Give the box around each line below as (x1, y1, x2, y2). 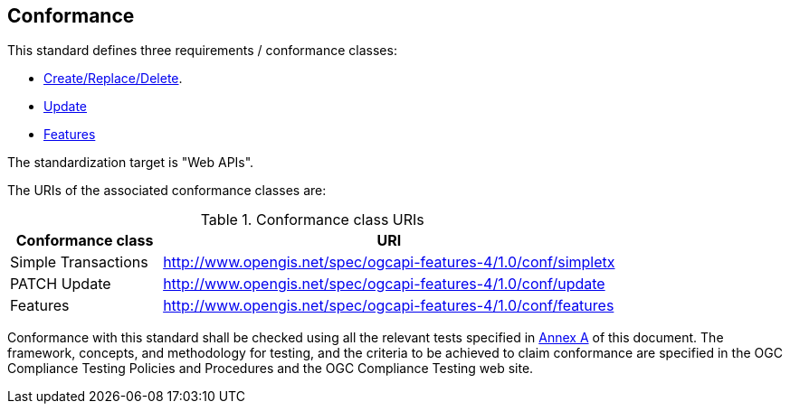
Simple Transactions (10, 253, 148, 272)
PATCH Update (10, 275, 111, 294)
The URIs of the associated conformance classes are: (7, 182, 327, 199)
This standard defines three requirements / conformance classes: (7, 42, 397, 59)
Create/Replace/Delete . (43, 70, 183, 87)
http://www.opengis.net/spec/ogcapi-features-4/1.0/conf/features (163, 296, 614, 315)
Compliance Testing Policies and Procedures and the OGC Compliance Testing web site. (7, 360, 534, 377)
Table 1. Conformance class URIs (200, 210, 424, 229)
